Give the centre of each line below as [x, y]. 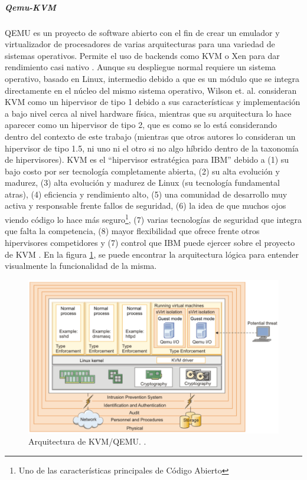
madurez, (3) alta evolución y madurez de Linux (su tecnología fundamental [142, 183]
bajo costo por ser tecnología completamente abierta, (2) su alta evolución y [142, 171]
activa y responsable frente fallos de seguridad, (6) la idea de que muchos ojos [146, 206]
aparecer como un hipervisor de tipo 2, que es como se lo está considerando [141, 125]
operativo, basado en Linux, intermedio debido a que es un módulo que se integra [152, 78]
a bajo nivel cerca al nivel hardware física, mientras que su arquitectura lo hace [148, 113]
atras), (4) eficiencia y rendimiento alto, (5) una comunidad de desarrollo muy [146, 194]
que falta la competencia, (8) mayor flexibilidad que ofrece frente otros [132, 231]
